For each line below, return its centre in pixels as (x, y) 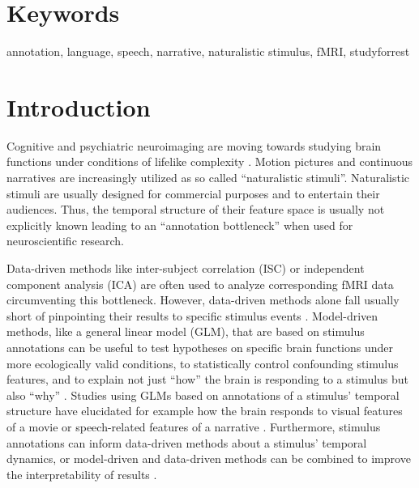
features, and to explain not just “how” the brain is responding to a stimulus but (208, 379)
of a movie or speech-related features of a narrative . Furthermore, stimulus (194, 426)
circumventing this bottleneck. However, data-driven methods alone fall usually (203, 300)
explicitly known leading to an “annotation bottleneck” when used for (180, 225)
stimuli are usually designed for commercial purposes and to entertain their (193, 193)
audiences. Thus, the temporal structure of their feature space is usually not (196, 209)
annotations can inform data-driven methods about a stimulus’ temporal (187, 442)
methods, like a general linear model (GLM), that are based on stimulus (186, 331)
